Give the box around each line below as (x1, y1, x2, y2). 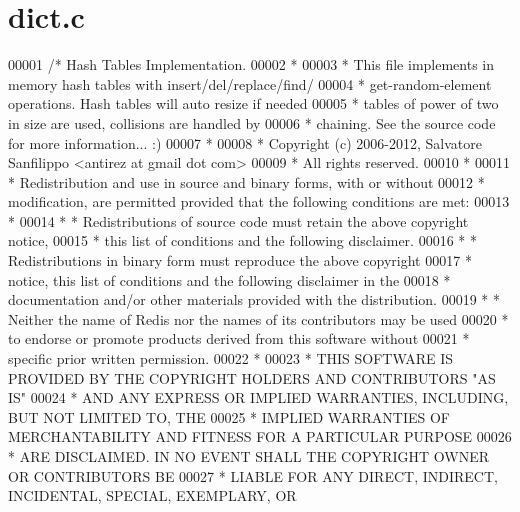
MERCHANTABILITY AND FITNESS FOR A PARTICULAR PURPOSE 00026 (8, 426, 512, 447)
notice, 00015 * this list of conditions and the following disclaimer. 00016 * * (8, 230, 477, 251)
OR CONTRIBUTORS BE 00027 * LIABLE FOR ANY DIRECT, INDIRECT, (8, 465, 498, 486)
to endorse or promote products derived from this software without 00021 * (8, 328, 470, 349)
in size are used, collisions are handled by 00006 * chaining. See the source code (8, 112, 496, 133)
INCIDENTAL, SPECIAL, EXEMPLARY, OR (8, 485, 297, 506)
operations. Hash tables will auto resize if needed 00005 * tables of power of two (8, 93, 499, 114)
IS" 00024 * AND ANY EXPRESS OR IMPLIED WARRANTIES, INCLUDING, (8, 387, 509, 408)
